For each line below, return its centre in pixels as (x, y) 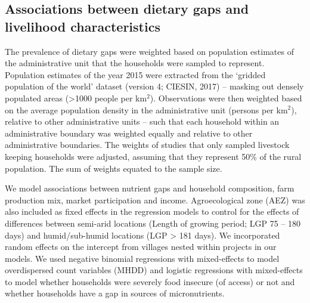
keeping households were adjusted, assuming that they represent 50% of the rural (153, 156)
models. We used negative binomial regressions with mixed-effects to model (142, 258)
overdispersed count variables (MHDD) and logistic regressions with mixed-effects (154, 270)
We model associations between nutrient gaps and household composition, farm (150, 188)
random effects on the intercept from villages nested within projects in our (141, 247)
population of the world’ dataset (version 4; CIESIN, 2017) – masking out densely (154, 86)
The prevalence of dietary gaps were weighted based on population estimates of (149, 51)
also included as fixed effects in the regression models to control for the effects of (152, 211)
